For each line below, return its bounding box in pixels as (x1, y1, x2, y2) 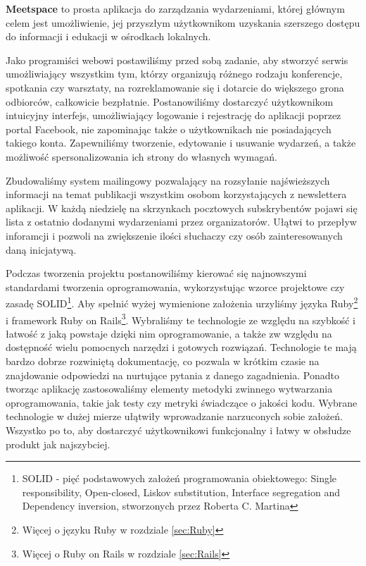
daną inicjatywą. (6, 242, 77, 257)
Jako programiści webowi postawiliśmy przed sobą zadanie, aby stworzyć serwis (6, 52, 348, 67)
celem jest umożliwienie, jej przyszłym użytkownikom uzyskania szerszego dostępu (6, 15, 360, 30)
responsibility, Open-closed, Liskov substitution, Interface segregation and (22, 484, 341, 499)
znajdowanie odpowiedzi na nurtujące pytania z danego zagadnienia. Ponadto (6, 367, 339, 382)
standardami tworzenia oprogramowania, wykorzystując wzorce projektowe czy (6, 279, 345, 294)
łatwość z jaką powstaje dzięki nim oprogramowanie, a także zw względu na (6, 326, 332, 340)
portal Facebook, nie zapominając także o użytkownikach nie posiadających (6, 121, 332, 136)
